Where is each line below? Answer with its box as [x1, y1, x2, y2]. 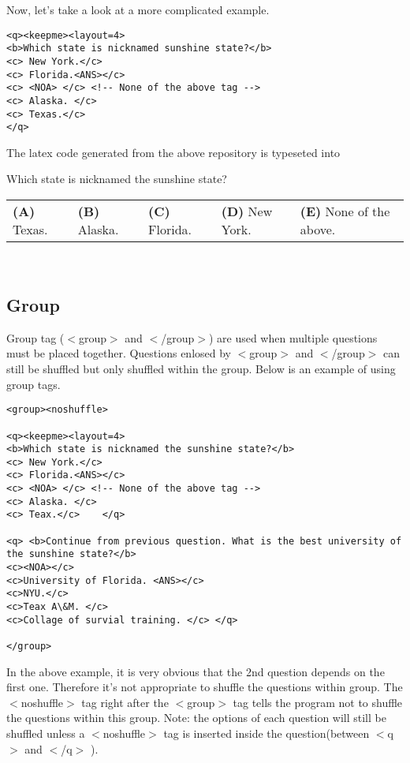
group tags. [6, 376, 61, 392]
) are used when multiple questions [208, 329, 378, 346]
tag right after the [81, 694, 169, 710]
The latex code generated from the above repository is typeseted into [6, 144, 341, 160]
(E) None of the [300, 202, 390, 221]
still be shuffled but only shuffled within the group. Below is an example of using [6, 361, 396, 377]
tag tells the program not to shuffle [233, 694, 403, 710]
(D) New [221, 202, 273, 221]
